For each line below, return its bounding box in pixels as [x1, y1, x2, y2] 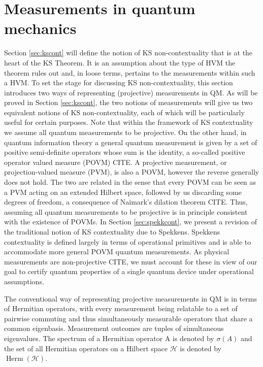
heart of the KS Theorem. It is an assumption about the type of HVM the [4, 57, 236, 68]
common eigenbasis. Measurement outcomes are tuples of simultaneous [4, 323, 224, 333]
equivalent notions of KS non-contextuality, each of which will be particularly [4, 107, 245, 117]
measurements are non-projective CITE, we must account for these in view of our [4, 256, 257, 266]
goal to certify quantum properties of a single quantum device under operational [4, 266, 254, 277]
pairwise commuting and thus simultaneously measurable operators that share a [4, 313, 253, 323]
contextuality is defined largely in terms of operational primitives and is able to [4, 236, 251, 247]
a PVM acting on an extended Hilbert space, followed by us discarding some [4, 186, 242, 197]
